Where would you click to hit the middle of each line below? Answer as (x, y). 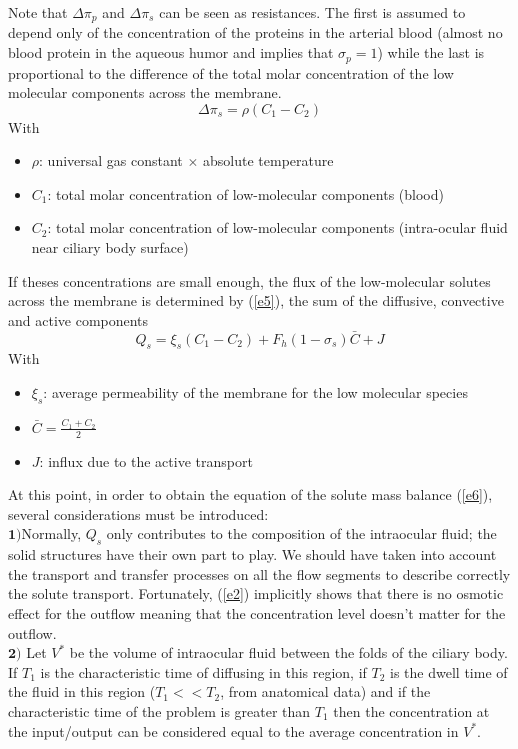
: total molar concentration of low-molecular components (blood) (245, 193)
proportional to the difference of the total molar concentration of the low (231, 72)
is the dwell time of (449, 671)
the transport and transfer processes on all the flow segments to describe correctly (259, 573)
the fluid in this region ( (82, 691)
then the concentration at (411, 711)
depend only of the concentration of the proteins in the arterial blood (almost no (255, 32)
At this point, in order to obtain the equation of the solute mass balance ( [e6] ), (250, 494)
